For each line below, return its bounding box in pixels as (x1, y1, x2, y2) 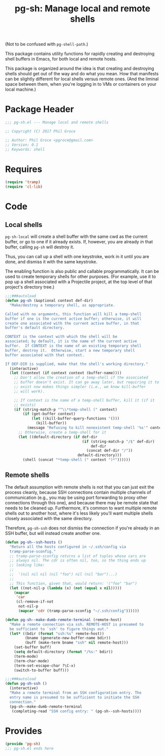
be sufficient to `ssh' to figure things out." (9, 626, 109, 631)
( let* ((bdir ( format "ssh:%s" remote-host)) (9, 631, 105, 636)
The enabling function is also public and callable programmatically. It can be (5, 268, 159, 274)
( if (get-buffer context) (23, 412, 76, 417)
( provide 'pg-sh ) (5, 742, 41, 747)
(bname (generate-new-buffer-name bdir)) (25, 636, 111, 641)
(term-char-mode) (14, 658, 50, 663)
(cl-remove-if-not (16, 599, 54, 604)
